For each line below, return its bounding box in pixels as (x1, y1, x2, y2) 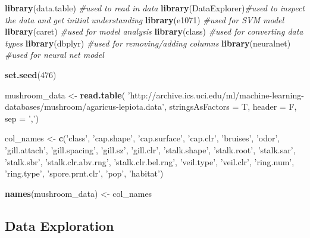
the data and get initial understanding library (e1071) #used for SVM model (5, 13, 284, 26)
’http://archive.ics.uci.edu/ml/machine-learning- (127, 88, 304, 101)
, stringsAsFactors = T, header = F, (164, 100, 297, 113)
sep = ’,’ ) (5, 112, 39, 124)
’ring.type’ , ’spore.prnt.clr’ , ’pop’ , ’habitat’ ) (5, 167, 164, 180)
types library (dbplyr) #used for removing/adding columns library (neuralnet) (5, 36, 291, 49)
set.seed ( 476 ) (5, 68, 57, 81)
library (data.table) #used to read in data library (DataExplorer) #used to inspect (5, 2, 305, 14)
